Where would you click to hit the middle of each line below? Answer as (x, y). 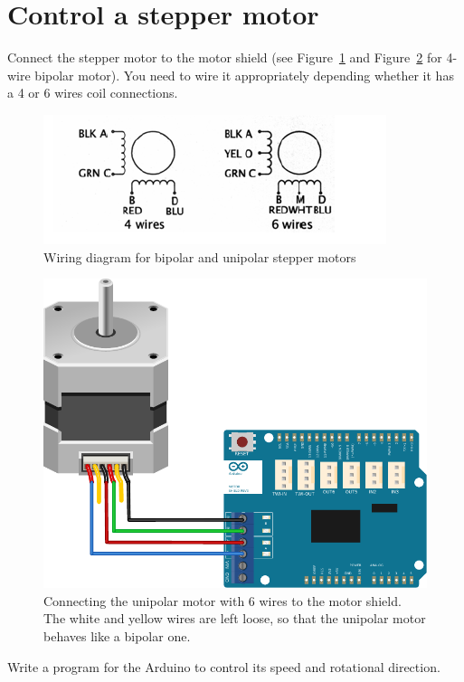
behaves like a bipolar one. (117, 635)
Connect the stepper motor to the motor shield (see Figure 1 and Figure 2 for (225, 57)
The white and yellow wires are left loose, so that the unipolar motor (235, 618)
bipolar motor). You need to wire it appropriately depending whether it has (244, 75)
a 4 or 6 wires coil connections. (93, 93)
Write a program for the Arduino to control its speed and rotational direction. (224, 666)
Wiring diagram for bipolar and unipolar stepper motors (200, 256)
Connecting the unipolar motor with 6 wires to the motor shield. (223, 600)
